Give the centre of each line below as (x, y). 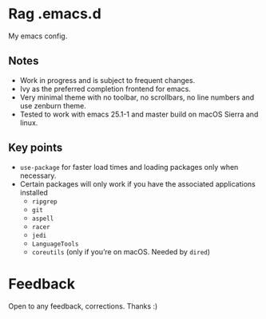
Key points (36, 148)
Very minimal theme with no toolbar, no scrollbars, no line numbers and (137, 97)
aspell (43, 219)
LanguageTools (55, 244)
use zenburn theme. (53, 105)
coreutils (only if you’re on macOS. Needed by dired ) (121, 251)
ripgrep (44, 201)
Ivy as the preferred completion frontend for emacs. (105, 89)
